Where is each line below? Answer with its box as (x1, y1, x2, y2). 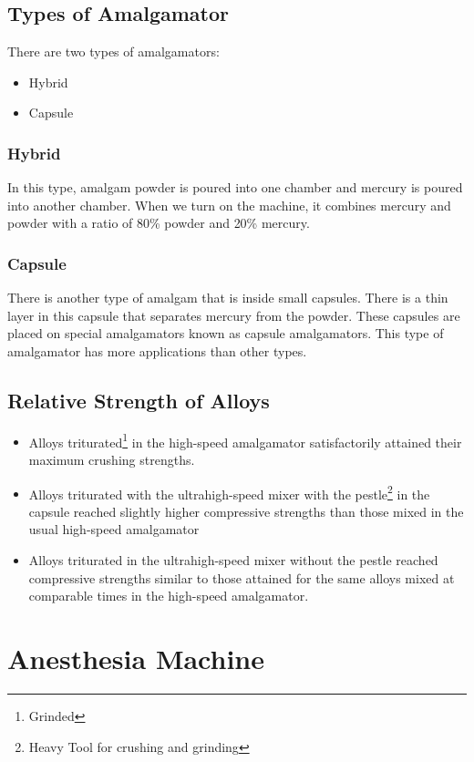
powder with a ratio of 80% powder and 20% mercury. (7, 213, 310, 232)
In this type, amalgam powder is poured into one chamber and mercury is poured (7, 178, 463, 197)
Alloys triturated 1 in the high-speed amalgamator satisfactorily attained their (28, 429, 462, 451)
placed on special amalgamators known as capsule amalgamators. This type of (7, 324, 444, 343)
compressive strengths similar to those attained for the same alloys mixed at (28, 568, 455, 587)
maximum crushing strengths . (28, 450, 195, 469)
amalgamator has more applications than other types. (7, 341, 307, 360)
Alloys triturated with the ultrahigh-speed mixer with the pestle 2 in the (28, 481, 430, 503)
